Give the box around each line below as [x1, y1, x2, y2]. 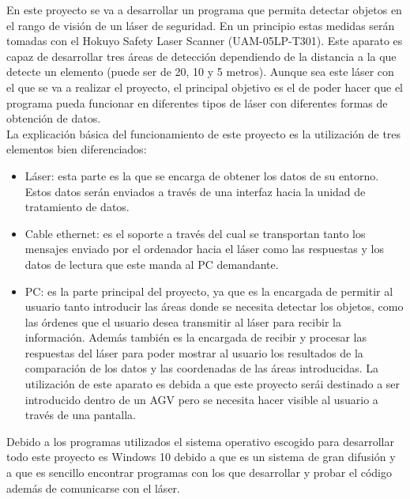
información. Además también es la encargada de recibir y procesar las [24, 329, 367, 346]
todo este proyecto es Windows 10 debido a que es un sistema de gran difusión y [6, 448, 396, 465]
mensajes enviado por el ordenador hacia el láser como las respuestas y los [24, 240, 384, 257]
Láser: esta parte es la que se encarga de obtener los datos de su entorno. [24, 167, 379, 183]
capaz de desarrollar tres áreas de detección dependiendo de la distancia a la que [6, 47, 397, 64]
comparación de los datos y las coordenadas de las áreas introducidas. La [24, 360, 379, 376]
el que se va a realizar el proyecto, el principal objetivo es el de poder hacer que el [6, 78, 403, 95]
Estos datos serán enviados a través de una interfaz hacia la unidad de [24, 183, 366, 199]
